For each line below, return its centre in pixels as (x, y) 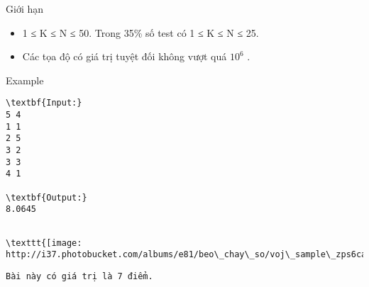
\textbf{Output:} (46, 197)
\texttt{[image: (44, 243)
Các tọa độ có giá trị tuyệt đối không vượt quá (125, 56)
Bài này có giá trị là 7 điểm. (79, 276)
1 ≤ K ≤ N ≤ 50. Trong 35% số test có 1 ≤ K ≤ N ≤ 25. (141, 32)
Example (25, 80)
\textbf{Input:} (44, 103)
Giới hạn (25, 9)
